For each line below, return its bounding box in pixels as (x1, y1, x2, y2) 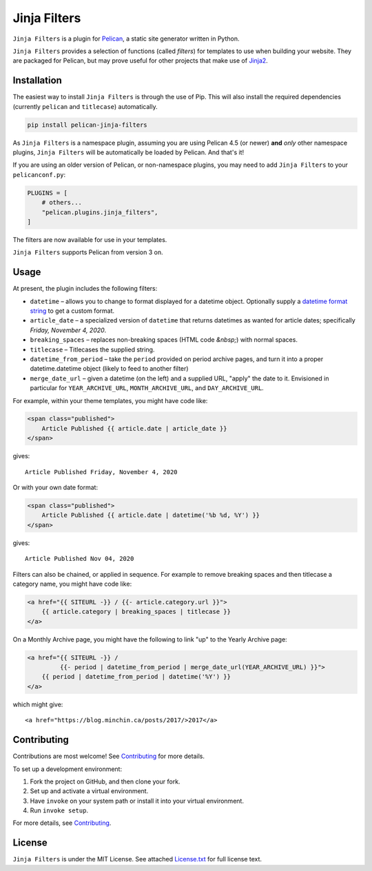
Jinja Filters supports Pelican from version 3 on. (12, 248, 163, 256)
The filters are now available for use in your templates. (12, 235, 167, 244)
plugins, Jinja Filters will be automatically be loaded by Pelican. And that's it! (12, 148, 245, 156)
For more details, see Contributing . (12, 819, 112, 827)
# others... (41, 198, 83, 207)
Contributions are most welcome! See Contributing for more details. (12, 752, 205, 761)
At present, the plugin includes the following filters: (12, 285, 158, 293)
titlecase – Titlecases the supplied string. (30, 345, 155, 353)
